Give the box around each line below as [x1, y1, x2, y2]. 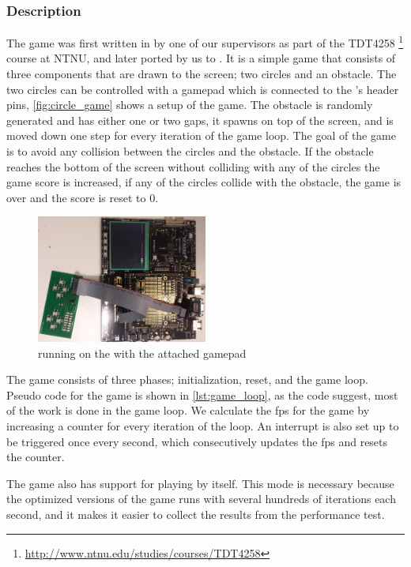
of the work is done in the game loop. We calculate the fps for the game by [6, 402, 370, 419]
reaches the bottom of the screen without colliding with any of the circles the [6, 158, 380, 175]
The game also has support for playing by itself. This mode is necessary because [6, 475, 394, 491]
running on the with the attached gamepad [38, 344, 247, 361]
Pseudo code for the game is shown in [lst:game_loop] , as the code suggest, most [6, 386, 398, 403]
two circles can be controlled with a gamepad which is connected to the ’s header [6, 81, 399, 97]
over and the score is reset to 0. [6, 189, 159, 205]
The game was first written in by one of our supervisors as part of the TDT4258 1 [6, 32, 404, 51]
